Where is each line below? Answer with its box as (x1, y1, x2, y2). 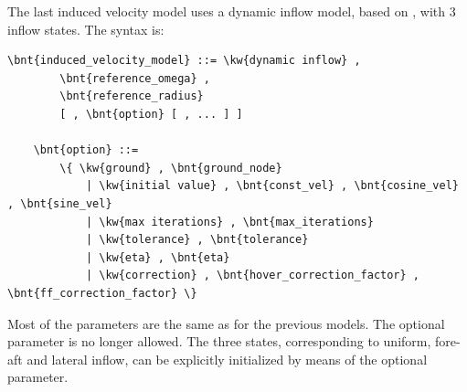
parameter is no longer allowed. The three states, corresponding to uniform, (7, 332, 431, 351)
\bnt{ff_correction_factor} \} (7, 286, 197, 300)
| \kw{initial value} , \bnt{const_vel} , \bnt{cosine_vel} (85, 179, 459, 193)
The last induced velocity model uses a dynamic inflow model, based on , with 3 (7, 2, 456, 20)
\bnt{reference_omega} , (59, 71, 210, 85)
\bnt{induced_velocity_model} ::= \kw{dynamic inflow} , (7, 54, 361, 68)
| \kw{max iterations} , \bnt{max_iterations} (85, 215, 374, 228)
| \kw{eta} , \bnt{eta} (85, 250, 230, 264)
